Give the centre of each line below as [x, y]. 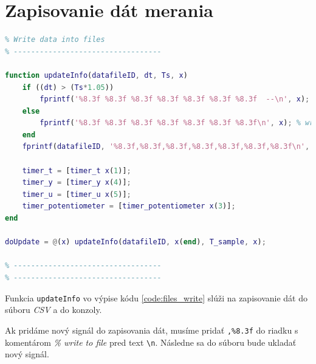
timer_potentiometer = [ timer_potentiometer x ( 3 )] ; [129, 206]
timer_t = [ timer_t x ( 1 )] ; [77, 170]
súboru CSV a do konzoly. [53, 310]
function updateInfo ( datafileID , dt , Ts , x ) [96, 75]
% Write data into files [55, 40]
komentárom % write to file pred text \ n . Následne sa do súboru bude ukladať [151, 342]
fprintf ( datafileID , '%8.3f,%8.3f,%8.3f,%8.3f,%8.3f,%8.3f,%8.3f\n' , [166, 147]
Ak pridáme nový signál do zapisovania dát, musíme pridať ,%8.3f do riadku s [152, 330]
